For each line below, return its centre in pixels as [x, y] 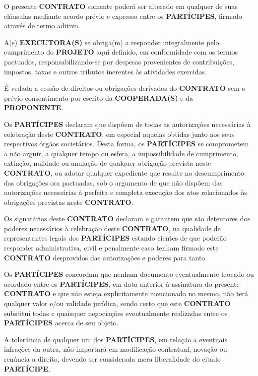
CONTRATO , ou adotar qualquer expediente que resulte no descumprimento [124, 172]
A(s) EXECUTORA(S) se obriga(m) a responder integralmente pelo [112, 42]
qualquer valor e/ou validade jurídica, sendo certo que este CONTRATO [117, 303]
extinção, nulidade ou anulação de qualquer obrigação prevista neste [108, 163]
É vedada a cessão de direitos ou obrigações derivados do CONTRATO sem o [125, 88]
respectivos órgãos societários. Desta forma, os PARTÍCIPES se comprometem [127, 144]
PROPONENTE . [34, 107]
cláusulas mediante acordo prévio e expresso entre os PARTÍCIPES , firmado [123, 16]
